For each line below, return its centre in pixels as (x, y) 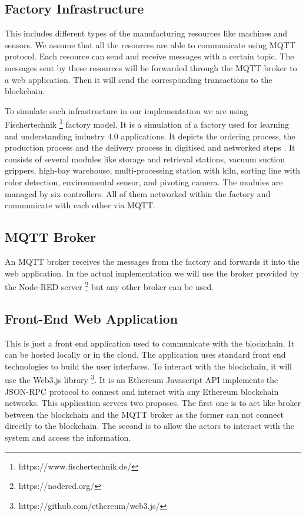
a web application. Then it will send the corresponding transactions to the (139, 79)
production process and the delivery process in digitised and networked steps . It (150, 147)
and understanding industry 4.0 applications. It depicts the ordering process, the (150, 136)
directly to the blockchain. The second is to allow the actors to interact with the (149, 426)
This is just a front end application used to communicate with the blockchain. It (149, 343)
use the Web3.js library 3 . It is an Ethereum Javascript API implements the (142, 379)
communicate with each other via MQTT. (80, 205)
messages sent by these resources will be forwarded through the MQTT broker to (151, 67)
